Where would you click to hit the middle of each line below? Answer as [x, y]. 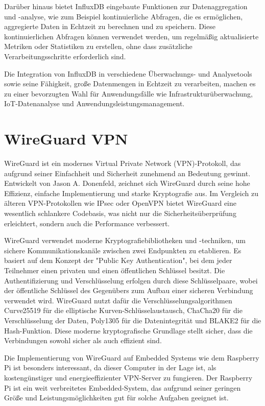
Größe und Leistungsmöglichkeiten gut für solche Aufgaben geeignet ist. [116, 398]
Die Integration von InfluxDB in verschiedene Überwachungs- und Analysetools [128, 73]
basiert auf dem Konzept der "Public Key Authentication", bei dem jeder [118, 260]
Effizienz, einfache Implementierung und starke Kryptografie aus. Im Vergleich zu [131, 193]
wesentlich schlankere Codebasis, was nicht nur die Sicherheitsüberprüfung [120, 213]
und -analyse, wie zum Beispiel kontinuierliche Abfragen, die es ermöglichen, [124, 16]
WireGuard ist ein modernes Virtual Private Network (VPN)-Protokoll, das [123, 163]
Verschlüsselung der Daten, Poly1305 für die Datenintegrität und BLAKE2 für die [133, 320]
